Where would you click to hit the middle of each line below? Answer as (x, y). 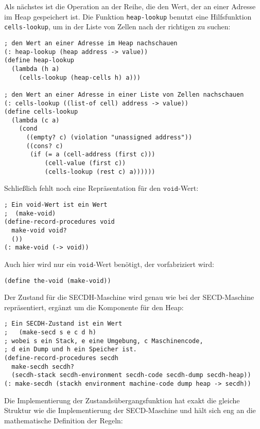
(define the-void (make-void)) (58, 281)
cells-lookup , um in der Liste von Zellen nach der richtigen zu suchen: (117, 26)
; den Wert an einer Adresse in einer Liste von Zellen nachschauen (124, 94)
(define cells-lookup (41, 112)
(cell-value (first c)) (85, 163)
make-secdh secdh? (43, 367)
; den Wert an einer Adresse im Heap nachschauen (91, 43)
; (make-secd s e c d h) (50, 333)
